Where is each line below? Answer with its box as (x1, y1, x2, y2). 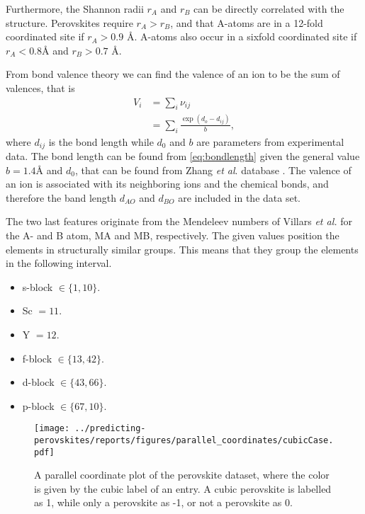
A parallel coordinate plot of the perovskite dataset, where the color (34, 467, 330, 482)
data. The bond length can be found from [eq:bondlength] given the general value (6, 148, 360, 163)
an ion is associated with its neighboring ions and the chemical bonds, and (6, 176, 329, 191)
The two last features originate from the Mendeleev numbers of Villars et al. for (6, 214, 353, 229)
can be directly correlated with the (193, 1, 344, 16)
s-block (22, 279, 53, 294)
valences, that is (6, 80, 75, 95)
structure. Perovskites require (6, 15, 133, 30)
